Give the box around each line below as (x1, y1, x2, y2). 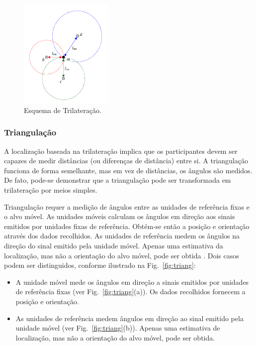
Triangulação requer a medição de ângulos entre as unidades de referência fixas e (4, 201, 250, 212)
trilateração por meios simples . (4, 185, 97, 195)
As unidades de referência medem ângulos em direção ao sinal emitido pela (15, 313, 244, 323)
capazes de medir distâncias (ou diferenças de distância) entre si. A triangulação (4, 155, 248, 166)
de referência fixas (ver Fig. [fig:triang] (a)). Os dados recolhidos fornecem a (15, 286, 246, 297)
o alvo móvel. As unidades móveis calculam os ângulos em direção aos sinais (4, 211, 235, 222)
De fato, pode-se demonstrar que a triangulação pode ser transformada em (4, 175, 231, 185)
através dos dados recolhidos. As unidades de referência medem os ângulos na (4, 231, 240, 241)
